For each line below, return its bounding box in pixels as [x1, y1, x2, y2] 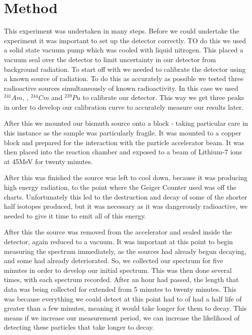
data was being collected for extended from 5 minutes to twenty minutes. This [4, 284, 236, 294]
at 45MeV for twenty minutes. [4, 156, 93, 166]
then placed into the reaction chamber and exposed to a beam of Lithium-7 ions [4, 147, 242, 157]
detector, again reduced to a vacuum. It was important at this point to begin [4, 236, 233, 246]
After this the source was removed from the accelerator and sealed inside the [4, 227, 232, 237]
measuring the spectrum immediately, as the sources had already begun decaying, [4, 246, 247, 256]
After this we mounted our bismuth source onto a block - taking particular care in [4, 118, 248, 128]
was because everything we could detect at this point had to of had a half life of [4, 293, 242, 303]
